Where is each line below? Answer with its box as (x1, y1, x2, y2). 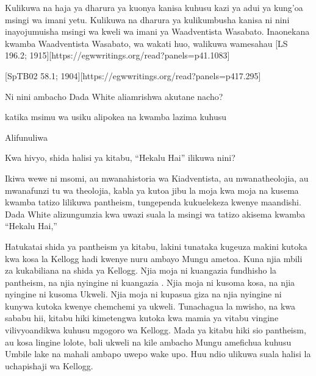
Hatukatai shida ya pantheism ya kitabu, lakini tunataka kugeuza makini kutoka (5, 239, 307, 252)
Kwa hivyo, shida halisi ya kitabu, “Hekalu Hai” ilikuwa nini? (5, 151, 235, 164)
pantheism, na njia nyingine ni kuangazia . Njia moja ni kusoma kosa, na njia (5, 275, 295, 288)
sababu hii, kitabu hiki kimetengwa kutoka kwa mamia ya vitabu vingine (5, 311, 279, 324)
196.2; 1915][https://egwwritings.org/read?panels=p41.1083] (5, 49, 230, 62)
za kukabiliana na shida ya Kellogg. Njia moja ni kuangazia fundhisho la (5, 264, 277, 277)
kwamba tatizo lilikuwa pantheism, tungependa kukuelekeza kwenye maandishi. (5, 196, 301, 208)
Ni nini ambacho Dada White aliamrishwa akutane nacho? (5, 90, 223, 102)
